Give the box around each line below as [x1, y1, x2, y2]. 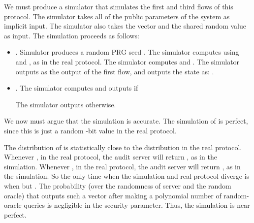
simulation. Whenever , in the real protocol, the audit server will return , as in [4, 161, 241, 171]
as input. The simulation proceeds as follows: [4, 30, 139, 40]
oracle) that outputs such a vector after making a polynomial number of [4, 190, 222, 200]
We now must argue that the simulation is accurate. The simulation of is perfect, [4, 116, 248, 126]
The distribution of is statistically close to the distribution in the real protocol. [4, 142, 242, 152]
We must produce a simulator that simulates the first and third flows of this [4, 1, 233, 11]
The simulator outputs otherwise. [15, 99, 116, 109]
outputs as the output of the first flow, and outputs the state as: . [15, 66, 214, 76]
